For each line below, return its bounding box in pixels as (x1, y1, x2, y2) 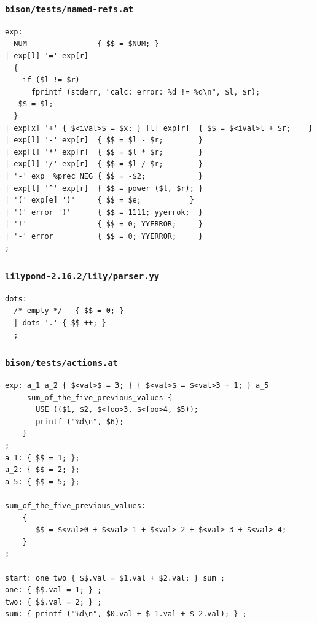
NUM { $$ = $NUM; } (14, 39, 159, 48)
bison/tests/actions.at (5, 358, 119, 368)
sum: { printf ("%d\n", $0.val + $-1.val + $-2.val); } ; (5, 609, 247, 619)
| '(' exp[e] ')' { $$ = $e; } (5, 196, 194, 205)
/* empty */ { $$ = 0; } (14, 306, 124, 315)
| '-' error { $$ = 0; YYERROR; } (5, 231, 203, 241)
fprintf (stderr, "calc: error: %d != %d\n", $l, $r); (31, 87, 260, 96)
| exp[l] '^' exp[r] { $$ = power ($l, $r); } (5, 184, 203, 193)
